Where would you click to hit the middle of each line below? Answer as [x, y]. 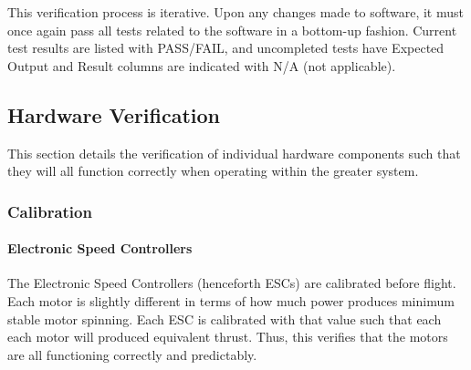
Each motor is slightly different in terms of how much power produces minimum [231, 301]
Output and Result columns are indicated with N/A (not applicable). [202, 65]
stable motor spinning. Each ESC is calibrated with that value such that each [225, 319]
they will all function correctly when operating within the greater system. [213, 171]
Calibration [50, 211]
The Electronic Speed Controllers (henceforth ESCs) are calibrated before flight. [232, 283]
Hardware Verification [114, 114]
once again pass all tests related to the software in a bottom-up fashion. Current [232, 30]
